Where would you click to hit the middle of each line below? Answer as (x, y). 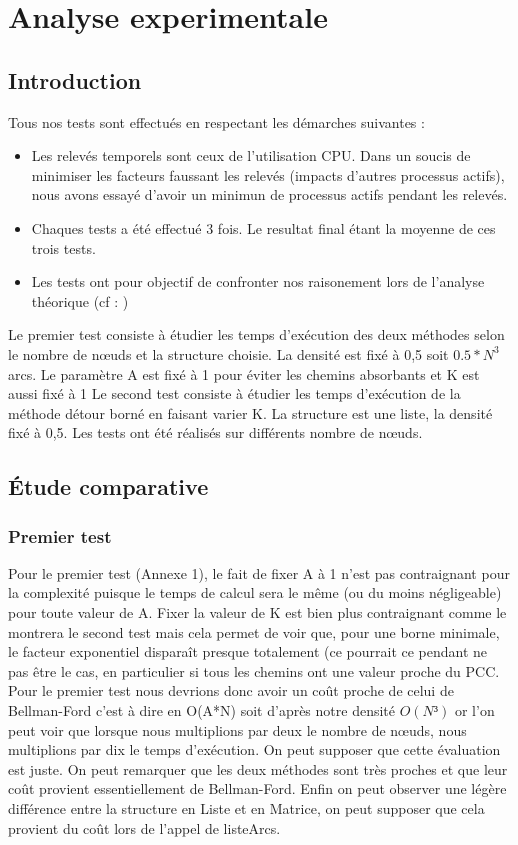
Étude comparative (108, 486)
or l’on (474, 710)
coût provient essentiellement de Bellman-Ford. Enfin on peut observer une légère (257, 788)
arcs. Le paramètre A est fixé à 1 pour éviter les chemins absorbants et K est (244, 373)
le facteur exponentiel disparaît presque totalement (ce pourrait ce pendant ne (248, 651)
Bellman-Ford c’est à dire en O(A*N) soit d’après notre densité (202, 710)
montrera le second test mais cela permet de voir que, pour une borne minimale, (254, 631)
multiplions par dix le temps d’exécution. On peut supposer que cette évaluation (254, 749)
